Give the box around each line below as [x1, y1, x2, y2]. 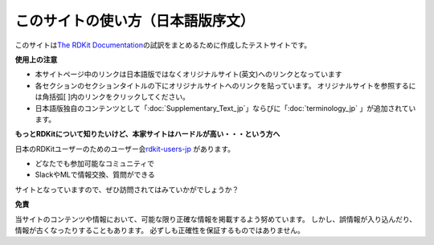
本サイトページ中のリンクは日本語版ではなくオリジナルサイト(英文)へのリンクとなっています [35, 69, 342, 80]
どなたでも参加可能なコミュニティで [35, 159, 154, 169]
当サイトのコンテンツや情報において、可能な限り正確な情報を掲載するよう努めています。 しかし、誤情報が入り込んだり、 [14, 214, 417, 224]
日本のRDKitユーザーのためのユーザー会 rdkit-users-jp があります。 [14, 144, 235, 153]
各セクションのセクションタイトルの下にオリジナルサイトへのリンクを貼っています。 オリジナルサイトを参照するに [35, 80, 416, 90]
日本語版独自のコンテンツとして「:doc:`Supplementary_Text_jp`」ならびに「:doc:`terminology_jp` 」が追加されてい [35, 103, 416, 112]
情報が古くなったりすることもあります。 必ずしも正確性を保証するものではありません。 [14, 226, 305, 235]
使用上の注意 [14, 55, 58, 64]
